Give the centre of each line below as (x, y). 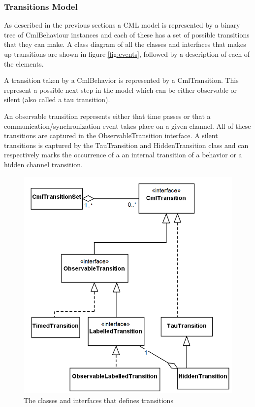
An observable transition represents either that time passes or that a (107, 116)
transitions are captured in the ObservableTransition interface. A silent (111, 135)
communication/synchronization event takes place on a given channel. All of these (127, 126)
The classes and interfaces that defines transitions (98, 400)
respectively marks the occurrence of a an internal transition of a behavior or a (123, 155)
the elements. (24, 63)
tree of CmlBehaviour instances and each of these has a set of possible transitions (127, 34)
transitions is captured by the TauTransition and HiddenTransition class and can (126, 145)
